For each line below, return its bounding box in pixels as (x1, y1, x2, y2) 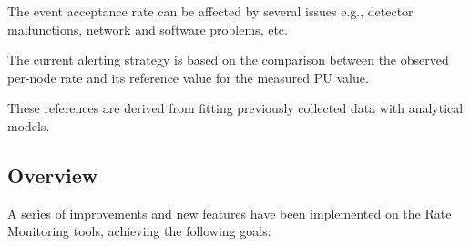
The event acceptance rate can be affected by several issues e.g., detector (7, 2, 414, 20)
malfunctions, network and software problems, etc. (7, 19, 288, 38)
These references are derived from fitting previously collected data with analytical (7, 98, 464, 118)
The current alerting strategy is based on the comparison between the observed (7, 50, 449, 69)
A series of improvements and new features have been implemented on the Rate (7, 203, 452, 222)
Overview (7, 160, 98, 189)
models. (7, 116, 50, 135)
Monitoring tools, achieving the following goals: (7, 221, 271, 241)
